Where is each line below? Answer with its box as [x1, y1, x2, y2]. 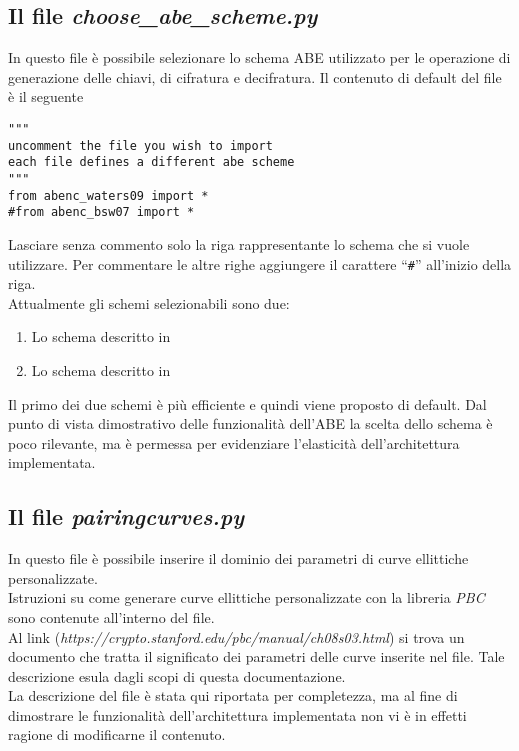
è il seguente [8, 86, 84, 107]
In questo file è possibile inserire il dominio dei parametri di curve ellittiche [8, 548, 469, 569]
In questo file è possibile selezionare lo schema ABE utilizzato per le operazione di [8, 47, 511, 68]
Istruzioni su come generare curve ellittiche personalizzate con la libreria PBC [8, 587, 485, 608]
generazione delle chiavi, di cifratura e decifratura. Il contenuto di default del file [8, 66, 502, 87]
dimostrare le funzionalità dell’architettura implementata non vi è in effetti [8, 704, 467, 725]
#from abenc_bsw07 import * [8, 205, 195, 220]
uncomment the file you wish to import [8, 138, 273, 153]
